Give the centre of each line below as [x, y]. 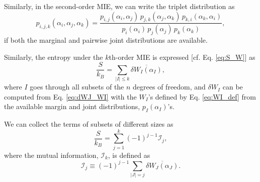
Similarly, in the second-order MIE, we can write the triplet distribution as [119, 6]
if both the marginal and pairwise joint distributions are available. [106, 40]
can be [233, 87]
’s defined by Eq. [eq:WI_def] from [202, 96]
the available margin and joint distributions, [72, 106]
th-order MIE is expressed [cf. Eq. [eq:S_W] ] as [182, 57]
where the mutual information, [51, 155]
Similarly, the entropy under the [54, 57]
